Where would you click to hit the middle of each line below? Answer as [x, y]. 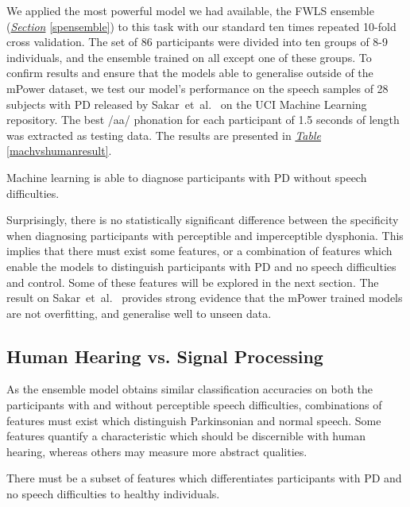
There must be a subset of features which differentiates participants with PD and [204, 478]
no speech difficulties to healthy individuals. [113, 494]
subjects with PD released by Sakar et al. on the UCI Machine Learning [187, 104]
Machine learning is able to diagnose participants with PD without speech [187, 177]
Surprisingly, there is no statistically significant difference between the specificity [203, 220]
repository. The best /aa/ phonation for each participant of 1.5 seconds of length [203, 120]
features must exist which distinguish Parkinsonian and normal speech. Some [194, 420]
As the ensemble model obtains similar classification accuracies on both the [190, 389]
